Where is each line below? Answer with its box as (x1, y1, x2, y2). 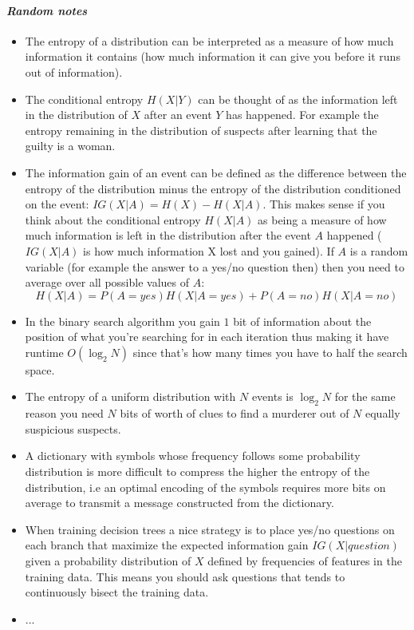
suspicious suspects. (25, 420, 121, 437)
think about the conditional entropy (25, 211, 201, 228)
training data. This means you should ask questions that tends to (25, 568, 345, 584)
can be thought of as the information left (198, 90, 398, 107)
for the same (334, 388, 396, 405)
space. (25, 361, 55, 378)
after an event (144, 106, 212, 123)
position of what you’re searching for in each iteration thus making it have (25, 328, 389, 345)
